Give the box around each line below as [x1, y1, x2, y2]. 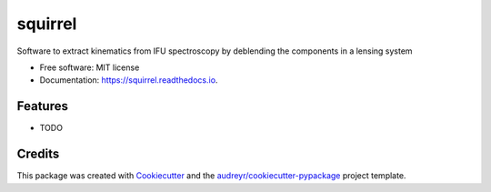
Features [16, 98, 68, 114]
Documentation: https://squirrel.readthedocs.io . [39, 75, 218, 86]
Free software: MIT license [39, 62, 140, 73]
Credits [16, 147, 60, 162]
